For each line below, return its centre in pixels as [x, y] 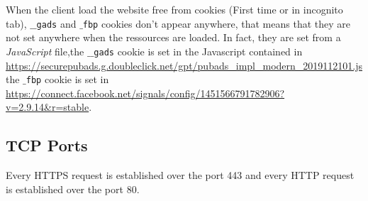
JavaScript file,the [45, 51]
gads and [56, 23]
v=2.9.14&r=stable [48, 107]
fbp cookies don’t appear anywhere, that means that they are [216, 23]
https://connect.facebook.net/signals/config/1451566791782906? [145, 93]
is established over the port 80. [73, 189]
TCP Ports [47, 145]
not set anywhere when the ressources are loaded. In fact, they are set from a [173, 37]
